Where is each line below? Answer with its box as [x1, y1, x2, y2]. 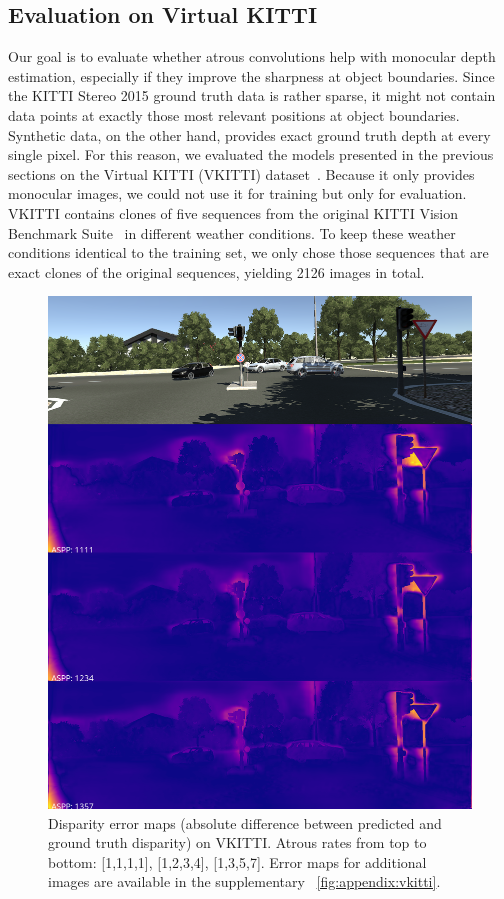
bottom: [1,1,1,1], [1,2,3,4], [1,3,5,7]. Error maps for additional [48, 851, 427, 872]
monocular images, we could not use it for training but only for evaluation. [8, 183, 467, 204]
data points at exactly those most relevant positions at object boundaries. [8, 104, 460, 125]
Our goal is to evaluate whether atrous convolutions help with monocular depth [8, 46, 496, 67]
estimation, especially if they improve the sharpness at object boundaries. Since [8, 65, 495, 86]
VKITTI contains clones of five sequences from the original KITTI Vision [8, 202, 458, 223]
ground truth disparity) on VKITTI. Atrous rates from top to [48, 832, 427, 853]
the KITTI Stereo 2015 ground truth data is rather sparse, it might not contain [8, 85, 496, 106]
